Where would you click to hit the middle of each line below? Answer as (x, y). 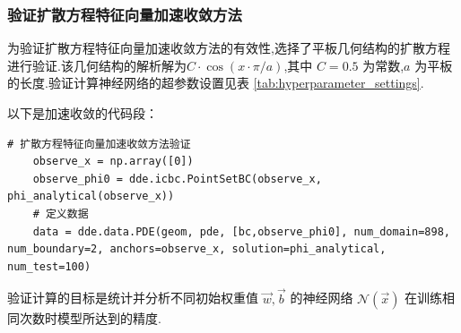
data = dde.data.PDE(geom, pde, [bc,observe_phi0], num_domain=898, (241, 231)
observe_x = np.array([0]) (113, 162)
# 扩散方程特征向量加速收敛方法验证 (99, 144)
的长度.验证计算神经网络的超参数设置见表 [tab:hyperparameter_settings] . (216, 83)
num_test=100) (49, 266)
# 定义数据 (61, 213)
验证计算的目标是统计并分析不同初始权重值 (133, 298)
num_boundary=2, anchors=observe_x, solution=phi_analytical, (197, 249)
